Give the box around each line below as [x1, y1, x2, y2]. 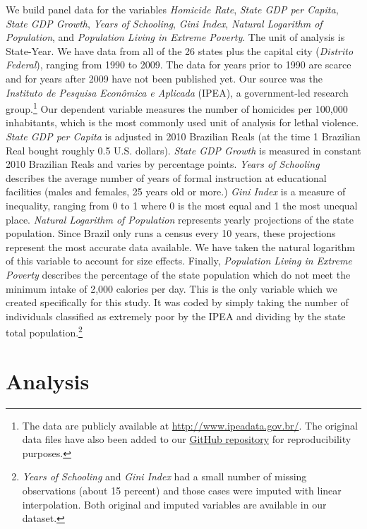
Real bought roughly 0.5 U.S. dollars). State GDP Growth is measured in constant [6, 142, 361, 157]
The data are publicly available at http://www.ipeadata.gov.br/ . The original [22, 418, 358, 432]
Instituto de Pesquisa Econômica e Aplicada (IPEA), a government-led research [6, 85, 349, 99]
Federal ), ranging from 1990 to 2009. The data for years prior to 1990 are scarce [6, 57, 351, 72]
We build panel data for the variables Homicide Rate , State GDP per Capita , [6, 2, 339, 16]
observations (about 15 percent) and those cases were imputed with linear [22, 483, 342, 498]
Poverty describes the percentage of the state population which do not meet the [6, 267, 351, 281]
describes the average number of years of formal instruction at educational [6, 170, 327, 185]
